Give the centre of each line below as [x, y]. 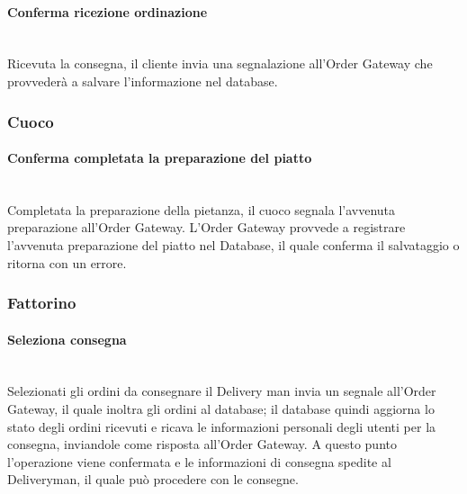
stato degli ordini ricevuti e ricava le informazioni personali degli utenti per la [222, 426]
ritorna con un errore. [67, 262]
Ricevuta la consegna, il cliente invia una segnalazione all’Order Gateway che [220, 63]
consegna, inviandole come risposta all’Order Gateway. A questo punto [202, 444]
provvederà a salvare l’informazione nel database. [143, 81]
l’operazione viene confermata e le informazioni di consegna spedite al [199, 461]
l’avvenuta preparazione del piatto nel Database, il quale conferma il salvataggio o [233, 245]
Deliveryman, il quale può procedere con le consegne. [153, 479]
